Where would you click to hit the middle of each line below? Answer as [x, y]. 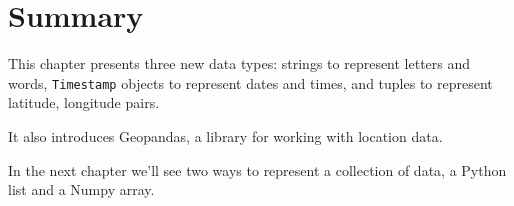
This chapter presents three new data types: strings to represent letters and [239, 63]
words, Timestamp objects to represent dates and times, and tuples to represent [250, 82]
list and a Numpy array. [81, 189]
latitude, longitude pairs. [84, 102]
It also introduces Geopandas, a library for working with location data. [225, 135]
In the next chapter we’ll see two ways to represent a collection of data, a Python [257, 169]
